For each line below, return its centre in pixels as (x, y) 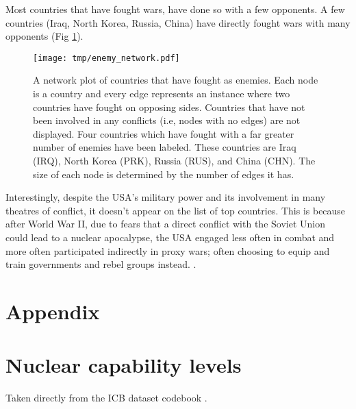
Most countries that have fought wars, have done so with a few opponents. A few (175, 9)
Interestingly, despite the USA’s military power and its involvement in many (166, 197)
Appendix (53, 311)
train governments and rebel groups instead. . (101, 264)
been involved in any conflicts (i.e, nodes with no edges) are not (167, 120)
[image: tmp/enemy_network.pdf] (106, 58)
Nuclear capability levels (124, 365)
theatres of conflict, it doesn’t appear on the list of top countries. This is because (176, 210)
